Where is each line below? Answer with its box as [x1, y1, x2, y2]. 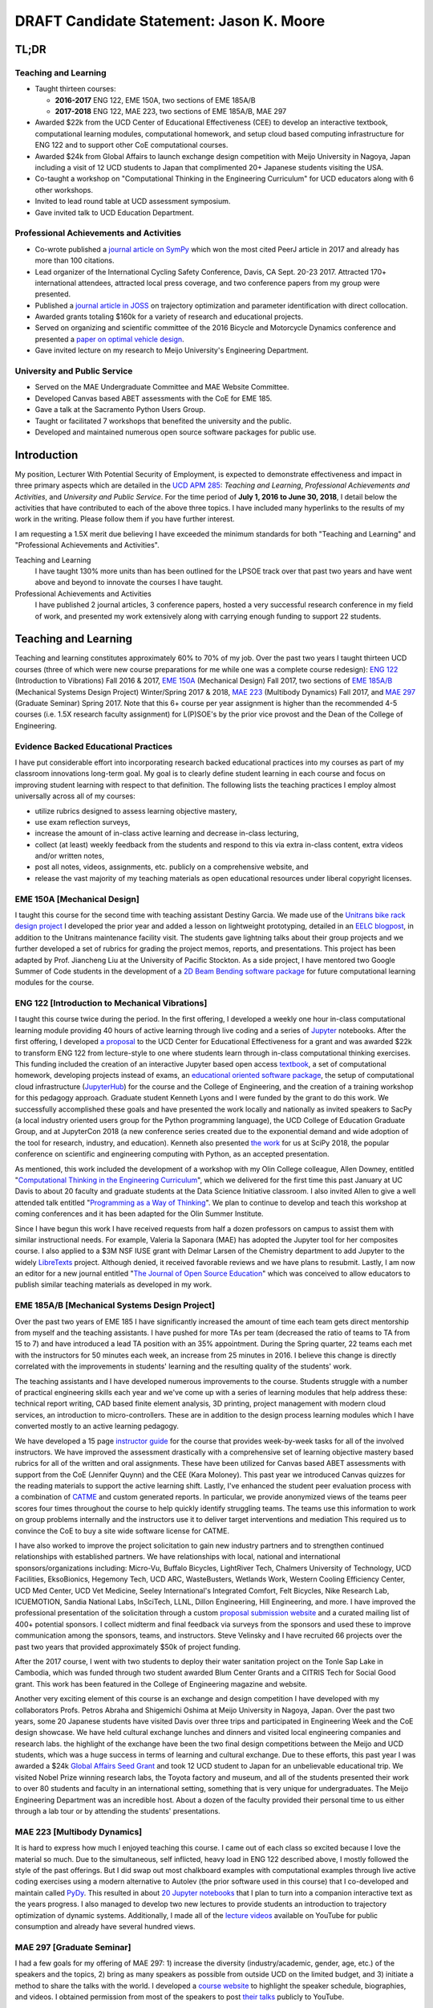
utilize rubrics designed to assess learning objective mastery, [34, 806, 237, 815]
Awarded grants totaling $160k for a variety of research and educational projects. [34, 312, 304, 321]
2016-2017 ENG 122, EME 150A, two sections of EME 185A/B [55, 95, 256, 104]
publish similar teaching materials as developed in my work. [14, 1279, 212, 1289]
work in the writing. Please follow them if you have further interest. [14, 514, 235, 524]
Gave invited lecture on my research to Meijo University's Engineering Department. [34, 345, 309, 355]
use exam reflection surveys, [34, 817, 131, 826]
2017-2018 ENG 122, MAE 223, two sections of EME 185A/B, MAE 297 [55, 107, 287, 116]
